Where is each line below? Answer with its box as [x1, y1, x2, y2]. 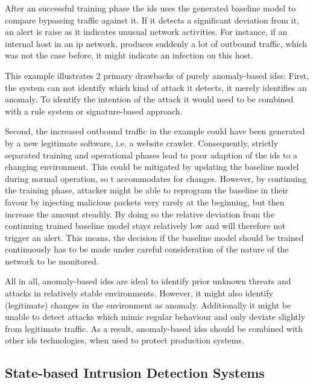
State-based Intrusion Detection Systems [5, 363, 265, 382]
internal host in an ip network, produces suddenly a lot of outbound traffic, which [5, 37, 307, 49]
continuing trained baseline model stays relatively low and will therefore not [5, 219, 286, 232]
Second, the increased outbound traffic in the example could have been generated [5, 125, 305, 137]
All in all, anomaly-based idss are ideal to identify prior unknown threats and [5, 275, 291, 287]
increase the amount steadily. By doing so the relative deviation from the [5, 207, 275, 220]
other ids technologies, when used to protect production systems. [5, 334, 244, 346]
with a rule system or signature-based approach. [5, 104, 183, 117]
